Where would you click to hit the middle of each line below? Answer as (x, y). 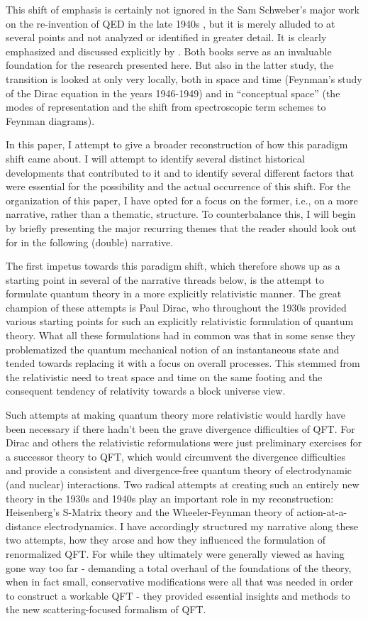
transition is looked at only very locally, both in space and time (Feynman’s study (184, 78)
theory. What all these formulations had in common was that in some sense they (181, 335)
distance (23, 526)
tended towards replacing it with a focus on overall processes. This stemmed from (183, 363)
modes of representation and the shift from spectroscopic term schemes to (166, 107)
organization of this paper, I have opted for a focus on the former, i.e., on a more (182, 200)
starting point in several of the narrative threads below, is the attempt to (165, 279)
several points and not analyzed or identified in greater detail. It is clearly (166, 37)
